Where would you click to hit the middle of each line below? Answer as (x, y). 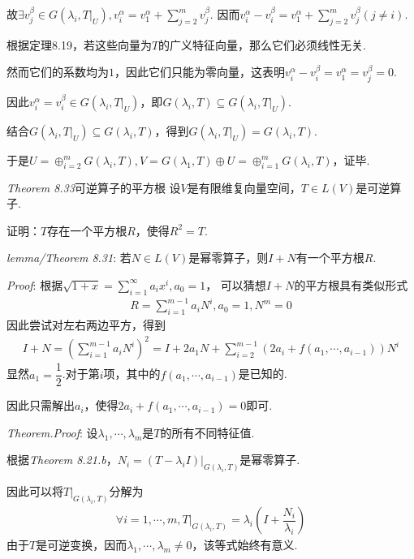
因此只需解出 (41, 405)
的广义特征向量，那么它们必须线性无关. (262, 44)
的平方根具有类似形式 (351, 284)
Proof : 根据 (35, 284)
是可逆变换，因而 (82, 545)
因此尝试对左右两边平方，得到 (86, 325)
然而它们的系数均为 (58, 72)
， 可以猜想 (236, 284)
